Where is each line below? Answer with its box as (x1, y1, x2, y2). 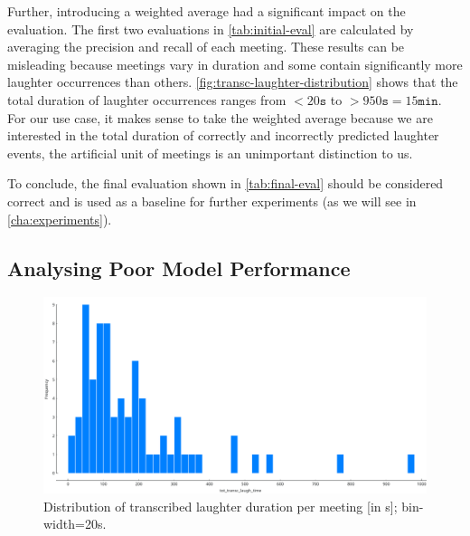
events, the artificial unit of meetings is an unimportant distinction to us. (7, 143, 413, 162)
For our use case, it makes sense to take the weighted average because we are (7, 108, 433, 127)
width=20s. (43, 514, 107, 533)
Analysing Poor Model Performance (7, 254, 351, 282)
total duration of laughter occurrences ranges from (7, 90, 287, 109)
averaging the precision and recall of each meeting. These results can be (7, 37, 405, 56)
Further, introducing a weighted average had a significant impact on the (7, 2, 406, 20)
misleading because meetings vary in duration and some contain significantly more (7, 54, 463, 73)
